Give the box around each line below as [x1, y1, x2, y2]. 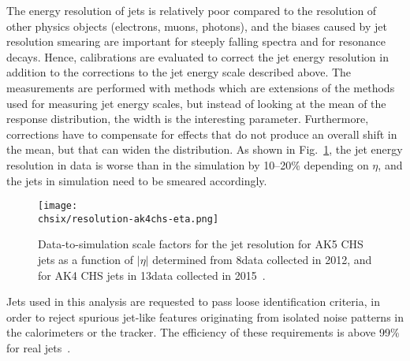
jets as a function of [38, 251, 134, 268]
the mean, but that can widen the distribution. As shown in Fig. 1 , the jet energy [6, 141, 403, 158]
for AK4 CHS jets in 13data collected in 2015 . [38, 266, 266, 283]
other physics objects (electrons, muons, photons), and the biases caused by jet [6, 17, 387, 34]
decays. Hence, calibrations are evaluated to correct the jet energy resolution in [6, 48, 389, 65]
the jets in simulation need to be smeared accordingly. [6, 172, 267, 188]
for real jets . [6, 340, 71, 355]
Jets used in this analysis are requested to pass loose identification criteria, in [6, 293, 380, 310]
